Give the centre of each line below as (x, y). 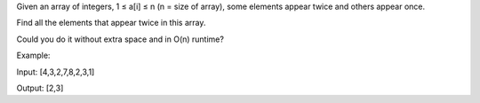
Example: (33, 55)
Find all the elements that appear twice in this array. (111, 23)
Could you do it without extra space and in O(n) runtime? (120, 39)
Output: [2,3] (40, 88)
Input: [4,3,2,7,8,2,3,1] (56, 72)
